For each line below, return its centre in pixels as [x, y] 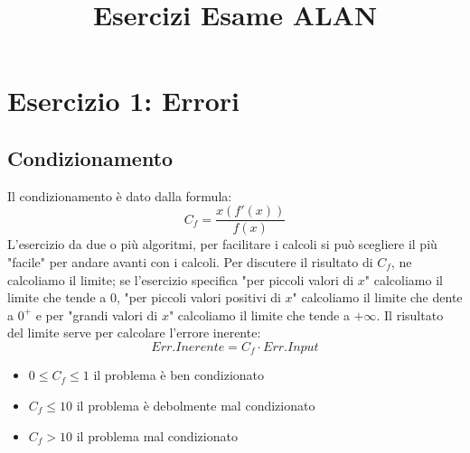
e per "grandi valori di [97, 314]
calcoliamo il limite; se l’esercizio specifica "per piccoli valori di [181, 279]
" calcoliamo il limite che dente [377, 297]
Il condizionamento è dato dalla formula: [120, 195]
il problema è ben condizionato [179, 375]
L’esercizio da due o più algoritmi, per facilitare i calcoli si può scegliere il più [222, 244]
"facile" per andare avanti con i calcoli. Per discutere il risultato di [190, 262]
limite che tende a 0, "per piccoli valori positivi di [144, 297]
